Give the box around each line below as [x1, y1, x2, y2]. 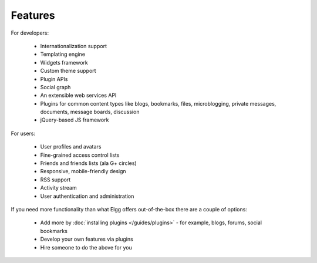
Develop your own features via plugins [40, 235, 133, 243]
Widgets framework [40, 59, 88, 66]
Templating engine [40, 50, 85, 58]
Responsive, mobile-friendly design [40, 168, 126, 175]
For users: [11, 130, 35, 137]
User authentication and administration [40, 193, 134, 200]
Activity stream [40, 184, 77, 191]
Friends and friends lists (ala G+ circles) [40, 160, 137, 167]
